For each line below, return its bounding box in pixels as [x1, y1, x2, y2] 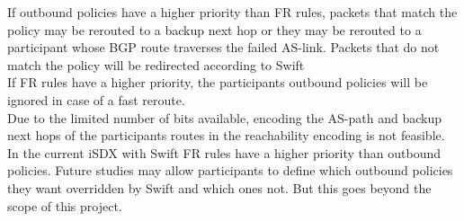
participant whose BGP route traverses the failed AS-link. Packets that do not [7, 38, 440, 57]
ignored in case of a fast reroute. [7, 90, 185, 109]
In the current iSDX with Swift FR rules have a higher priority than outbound [7, 143, 442, 162]
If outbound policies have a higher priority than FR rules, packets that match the [7, 3, 458, 21]
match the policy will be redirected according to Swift [7, 55, 305, 74]
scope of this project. [7, 196, 122, 215]
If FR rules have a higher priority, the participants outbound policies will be [7, 73, 428, 92]
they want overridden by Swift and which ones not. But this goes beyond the [7, 178, 432, 197]
